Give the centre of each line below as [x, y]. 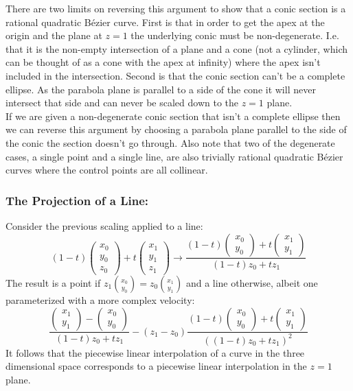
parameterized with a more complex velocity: [100, 299]
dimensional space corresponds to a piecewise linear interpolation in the [156, 366]
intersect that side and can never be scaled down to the [122, 103]
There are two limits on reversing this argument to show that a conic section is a [176, 8]
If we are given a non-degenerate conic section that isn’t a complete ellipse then [173, 116]
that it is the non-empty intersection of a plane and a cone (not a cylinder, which [177, 48]
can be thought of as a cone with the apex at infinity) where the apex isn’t [163, 62]
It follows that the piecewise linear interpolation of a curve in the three [155, 352]
